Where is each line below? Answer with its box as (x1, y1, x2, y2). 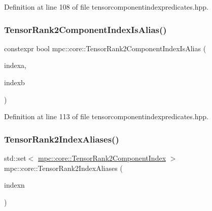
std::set (4, 153, 26, 163)
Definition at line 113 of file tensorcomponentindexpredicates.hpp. (4, 111, 208, 122)
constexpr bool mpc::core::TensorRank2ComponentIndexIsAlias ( (4, 43, 206, 53)
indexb (4, 77, 25, 87)
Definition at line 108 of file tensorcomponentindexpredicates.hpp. (4, 2, 208, 12)
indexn (4, 180, 25, 190)
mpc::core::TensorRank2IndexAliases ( (4, 162, 123, 173)
